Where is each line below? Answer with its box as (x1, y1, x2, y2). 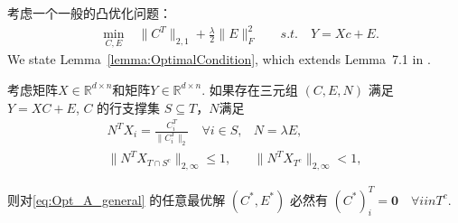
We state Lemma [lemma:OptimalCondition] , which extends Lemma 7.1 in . (7, 50, 431, 69)
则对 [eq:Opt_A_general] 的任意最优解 (7, 190, 226, 209)
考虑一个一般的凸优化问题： (7, 4, 172, 22)
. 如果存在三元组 (201, 79, 298, 98)
